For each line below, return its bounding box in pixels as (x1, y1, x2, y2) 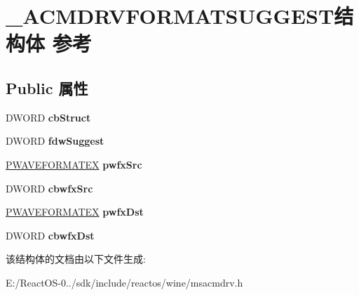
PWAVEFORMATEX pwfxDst (6, 204, 144, 219)
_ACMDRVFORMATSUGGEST (6, 1, 334, 30)
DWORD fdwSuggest (6, 133, 104, 148)
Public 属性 (6, 77, 88, 98)
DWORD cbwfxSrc (6, 181, 93, 195)
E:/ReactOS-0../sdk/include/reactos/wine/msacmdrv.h (6, 275, 243, 289)
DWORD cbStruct (6, 110, 91, 124)
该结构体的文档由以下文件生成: (6, 251, 146, 266)
